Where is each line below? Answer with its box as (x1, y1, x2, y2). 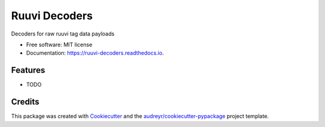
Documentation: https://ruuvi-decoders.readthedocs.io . (26, 49, 164, 57)
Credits (11, 97, 40, 107)
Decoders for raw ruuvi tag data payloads (11, 30, 114, 37)
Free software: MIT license (26, 41, 93, 48)
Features (11, 65, 45, 75)
